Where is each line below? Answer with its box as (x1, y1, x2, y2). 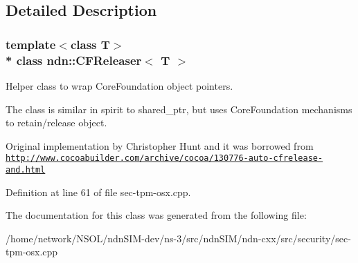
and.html (6, 164, 46, 175)
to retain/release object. (6, 115, 107, 130)
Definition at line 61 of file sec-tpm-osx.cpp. (6, 184, 191, 199)
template (6, 35, 56, 52)
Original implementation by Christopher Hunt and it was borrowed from (6, 138, 314, 153)
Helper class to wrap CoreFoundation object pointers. (6, 78, 233, 92)
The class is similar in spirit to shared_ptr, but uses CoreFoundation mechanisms (6, 101, 352, 116)
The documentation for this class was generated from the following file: (6, 208, 307, 222)
